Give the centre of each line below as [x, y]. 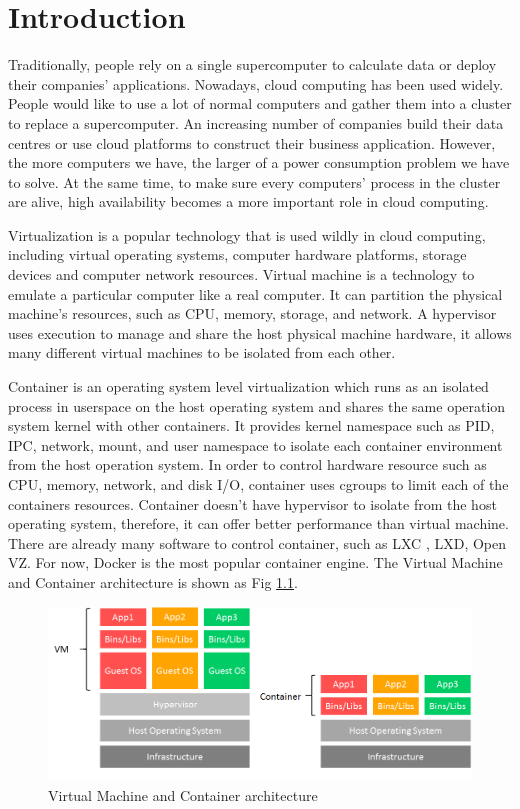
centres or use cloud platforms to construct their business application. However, [252, 142]
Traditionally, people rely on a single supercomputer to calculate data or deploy [252, 64]
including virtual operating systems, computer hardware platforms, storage [237, 254]
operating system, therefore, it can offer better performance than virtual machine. [258, 523]
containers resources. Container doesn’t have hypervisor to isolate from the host [252, 503]
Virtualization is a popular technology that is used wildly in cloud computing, [247, 234]
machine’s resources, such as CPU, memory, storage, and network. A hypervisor [252, 313]
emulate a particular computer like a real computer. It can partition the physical [255, 293]
